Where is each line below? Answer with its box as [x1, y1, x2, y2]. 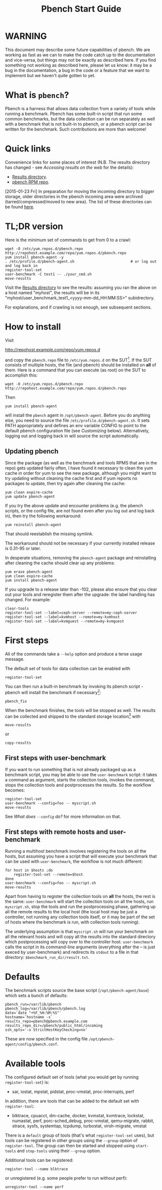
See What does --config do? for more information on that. [5, 814, 121, 820]
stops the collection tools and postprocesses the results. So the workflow [5, 782, 151, 788]
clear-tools [5, 606, 29, 611]
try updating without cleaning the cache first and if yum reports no [5, 476, 138, 481]
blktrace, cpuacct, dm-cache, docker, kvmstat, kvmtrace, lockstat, [12, 1112, 145, 1118]
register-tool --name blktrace [5, 1166, 68, 1172]
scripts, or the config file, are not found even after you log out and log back [5, 508, 155, 514]
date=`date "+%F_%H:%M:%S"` [5, 1010, 62, 1015]
